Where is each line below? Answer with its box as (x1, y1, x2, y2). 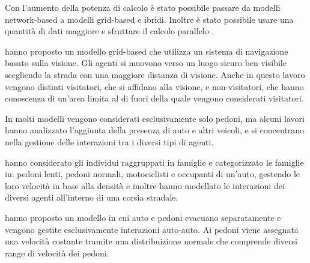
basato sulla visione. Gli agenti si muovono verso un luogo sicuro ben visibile (5, 56, 287, 69)
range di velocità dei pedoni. (5, 246, 109, 259)
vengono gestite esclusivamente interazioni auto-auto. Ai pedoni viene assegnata (5, 223, 299, 235)
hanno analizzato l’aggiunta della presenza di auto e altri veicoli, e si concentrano (5, 124, 305, 136)
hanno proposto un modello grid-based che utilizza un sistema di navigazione (5, 44, 288, 57)
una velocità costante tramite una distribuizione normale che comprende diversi (5, 235, 297, 247)
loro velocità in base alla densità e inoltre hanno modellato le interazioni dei (5, 179, 285, 192)
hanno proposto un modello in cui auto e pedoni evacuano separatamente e (5, 211, 281, 223)
